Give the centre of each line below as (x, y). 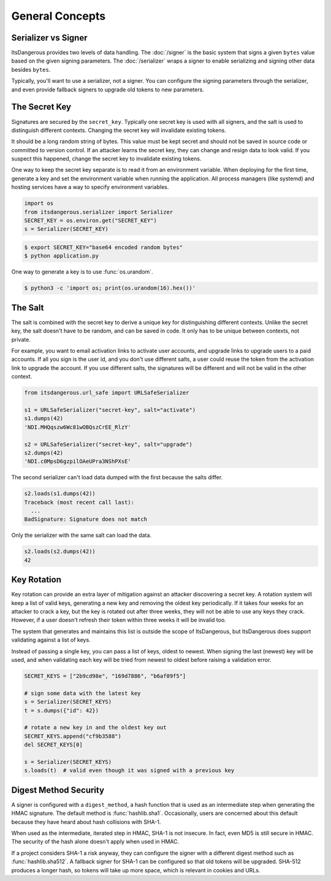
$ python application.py (62, 256)
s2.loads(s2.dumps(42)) (60, 552)
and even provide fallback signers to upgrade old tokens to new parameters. (108, 90)
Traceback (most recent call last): (79, 502)
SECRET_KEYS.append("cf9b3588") (73, 736)
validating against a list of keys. (51, 640)
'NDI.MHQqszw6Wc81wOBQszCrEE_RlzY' (78, 427)
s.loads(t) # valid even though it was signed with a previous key (129, 771)
